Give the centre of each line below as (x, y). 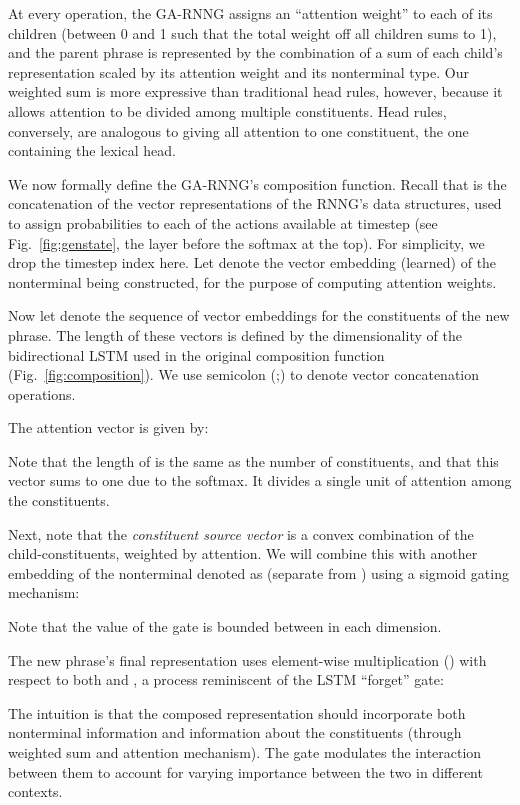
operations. (42, 393)
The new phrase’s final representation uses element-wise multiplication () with (247, 659)
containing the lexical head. (92, 150)
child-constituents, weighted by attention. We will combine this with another (243, 553)
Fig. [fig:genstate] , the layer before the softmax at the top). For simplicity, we (246, 242)
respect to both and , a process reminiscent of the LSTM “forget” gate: (226, 679)
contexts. (35, 791)
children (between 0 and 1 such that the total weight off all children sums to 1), (252, 32)
